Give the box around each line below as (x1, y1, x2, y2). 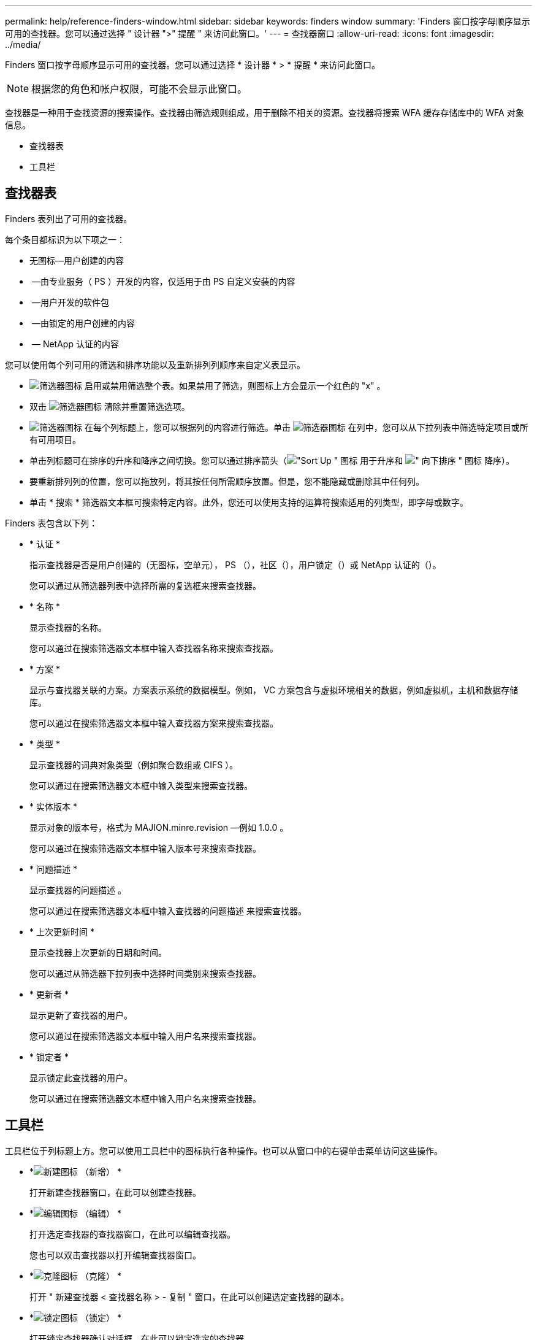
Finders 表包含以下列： (5, 517, 98, 528)
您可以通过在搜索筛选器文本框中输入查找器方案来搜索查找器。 (29, 717, 278, 728)
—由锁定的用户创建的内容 (31, 317, 135, 328)
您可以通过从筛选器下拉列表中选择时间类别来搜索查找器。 (29, 968, 261, 979)
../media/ (5, 39, 41, 50)
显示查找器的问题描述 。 (29, 884, 126, 895)
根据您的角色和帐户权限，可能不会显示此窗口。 (31, 83, 248, 95)
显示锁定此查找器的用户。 (29, 1072, 132, 1083)
